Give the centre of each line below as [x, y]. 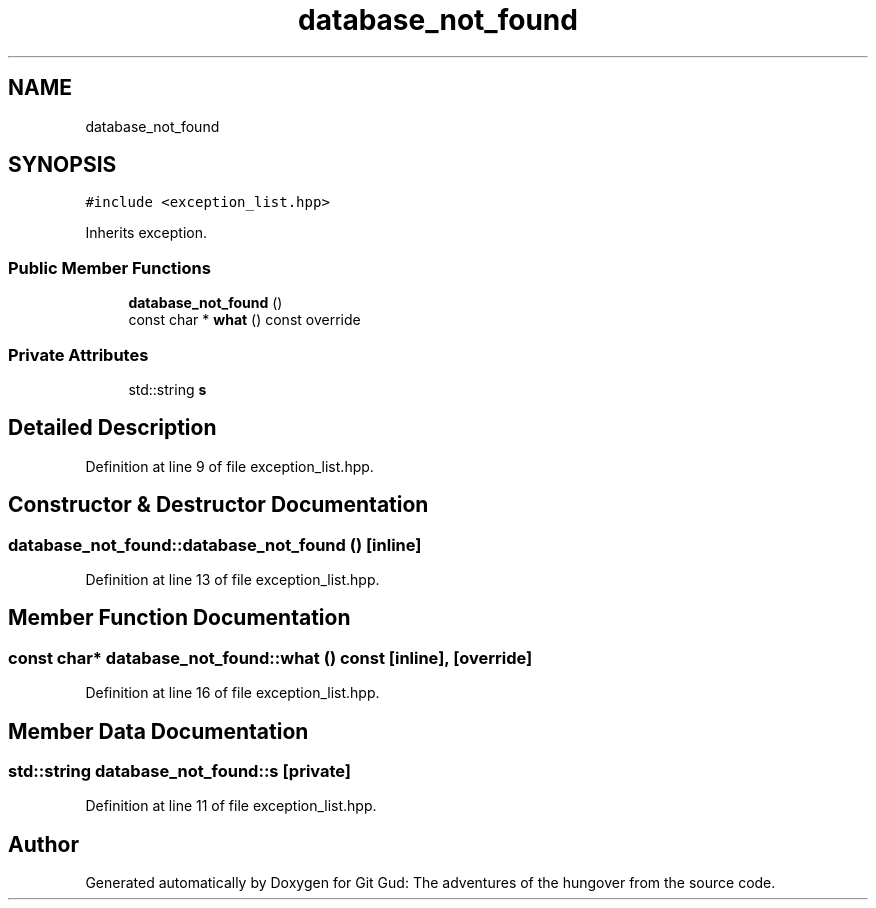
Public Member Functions [109, 267]
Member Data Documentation [158, 731]
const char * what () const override [244, 320]
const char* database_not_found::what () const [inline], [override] [270, 657]
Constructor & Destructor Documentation [218, 505]
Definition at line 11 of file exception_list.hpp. [231, 806]
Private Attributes [78, 354]
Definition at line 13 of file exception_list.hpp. [232, 579]
